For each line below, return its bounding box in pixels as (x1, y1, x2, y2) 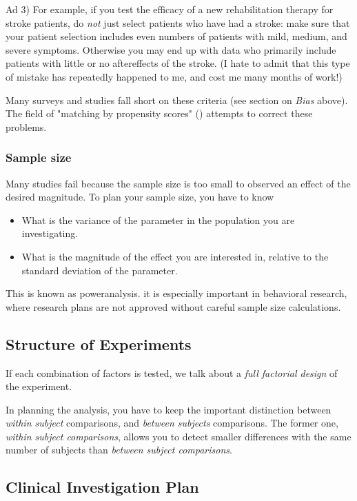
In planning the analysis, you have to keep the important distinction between (6, 402, 331, 416)
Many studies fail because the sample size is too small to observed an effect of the (6, 176, 351, 190)
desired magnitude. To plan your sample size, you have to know (6, 190, 274, 204)
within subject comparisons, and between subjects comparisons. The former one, (6, 416, 338, 430)
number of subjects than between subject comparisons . (6, 442, 232, 457)
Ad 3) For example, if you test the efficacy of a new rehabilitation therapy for (6, 2, 334, 16)
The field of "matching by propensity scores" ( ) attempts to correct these (6, 106, 313, 121)
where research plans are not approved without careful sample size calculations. (6, 299, 341, 314)
